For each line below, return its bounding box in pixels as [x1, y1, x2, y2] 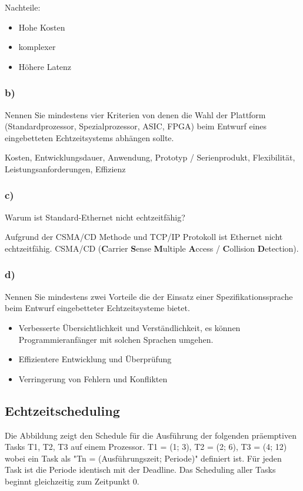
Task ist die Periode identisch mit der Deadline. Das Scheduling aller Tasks [5, 463, 276, 476]
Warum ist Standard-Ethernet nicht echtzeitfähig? [5, 211, 185, 223]
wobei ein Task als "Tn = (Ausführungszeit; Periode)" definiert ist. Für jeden [5, 452, 282, 464]
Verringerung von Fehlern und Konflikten [18, 372, 168, 385]
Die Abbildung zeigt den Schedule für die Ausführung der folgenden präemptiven [5, 429, 297, 441]
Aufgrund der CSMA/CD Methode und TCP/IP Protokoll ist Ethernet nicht [5, 231, 283, 243]
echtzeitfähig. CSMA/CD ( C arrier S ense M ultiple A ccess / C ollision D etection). [5, 242, 299, 254]
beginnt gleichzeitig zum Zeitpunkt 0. [5, 475, 139, 487]
